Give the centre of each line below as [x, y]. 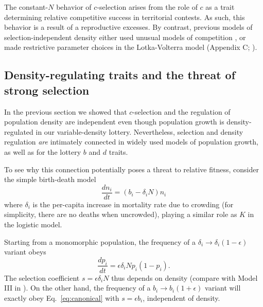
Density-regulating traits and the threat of [120, 75]
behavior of [74, 7]
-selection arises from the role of [147, 7]
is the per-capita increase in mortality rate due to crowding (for [133, 204]
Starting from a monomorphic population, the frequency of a [100, 241]
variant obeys [25, 252]
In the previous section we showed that [66, 111]
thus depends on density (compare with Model [185, 277]
